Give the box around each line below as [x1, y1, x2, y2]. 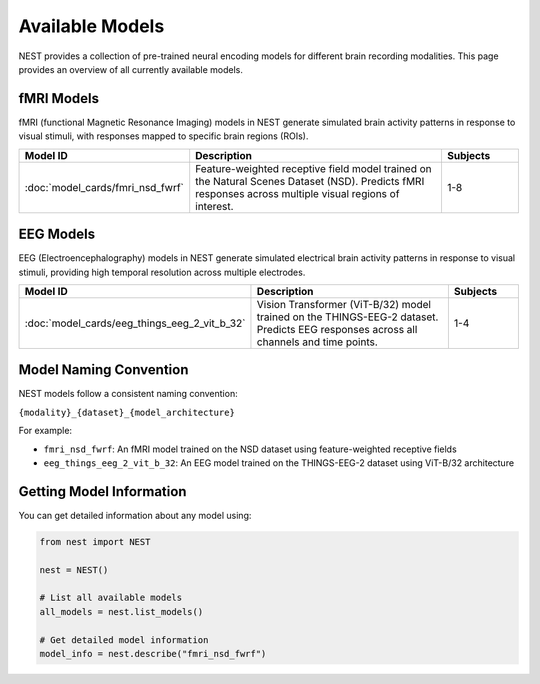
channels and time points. [256, 335, 379, 349]
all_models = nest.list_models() [39, 606, 204, 617]
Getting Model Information [18, 483, 187, 500]
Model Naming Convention [18, 361, 189, 379]
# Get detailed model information [39, 634, 209, 645]
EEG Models [18, 226, 95, 243]
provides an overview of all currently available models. [18, 63, 244, 75]
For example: [18, 425, 73, 437]
